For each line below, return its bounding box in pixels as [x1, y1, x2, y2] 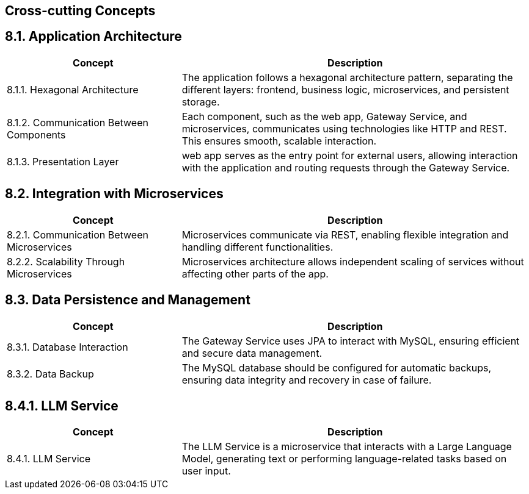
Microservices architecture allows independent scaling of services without [181, 255, 524, 268]
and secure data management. [181, 346, 323, 359]
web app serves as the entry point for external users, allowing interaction [181, 149, 518, 162]
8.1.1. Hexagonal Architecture [7, 83, 139, 96]
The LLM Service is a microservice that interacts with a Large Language [181, 440, 512, 453]
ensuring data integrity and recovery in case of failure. [181, 373, 432, 386]
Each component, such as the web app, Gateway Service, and [181, 110, 467, 123]
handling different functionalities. [181, 240, 334, 253]
